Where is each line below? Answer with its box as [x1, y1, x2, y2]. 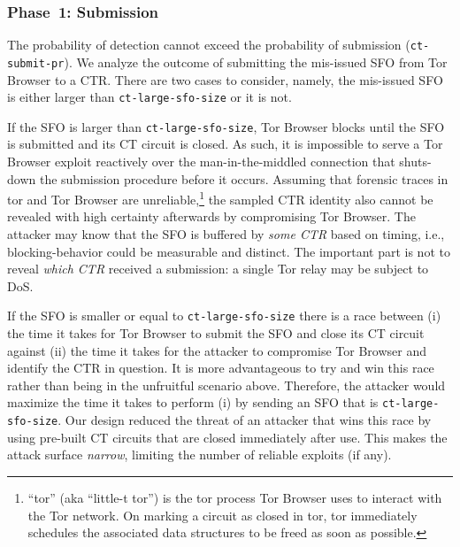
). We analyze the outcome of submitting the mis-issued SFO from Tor [64, 52, 448, 71]
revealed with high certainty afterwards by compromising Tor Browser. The [7, 207, 416, 226]
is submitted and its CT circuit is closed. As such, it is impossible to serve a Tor [7, 135, 443, 153]
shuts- [399, 152, 432, 171]
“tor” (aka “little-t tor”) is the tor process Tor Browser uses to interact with [27, 488, 442, 506]
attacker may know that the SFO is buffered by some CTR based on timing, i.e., [7, 225, 445, 243]
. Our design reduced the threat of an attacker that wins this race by [57, 411, 432, 429]
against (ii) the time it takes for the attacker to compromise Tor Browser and [7, 341, 426, 359]
